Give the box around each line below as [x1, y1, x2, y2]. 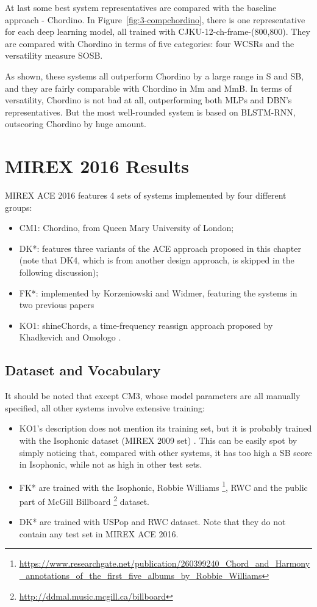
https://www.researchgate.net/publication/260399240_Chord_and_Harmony [19, 557, 310, 570]
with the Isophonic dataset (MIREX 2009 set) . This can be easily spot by [19, 433, 297, 446]
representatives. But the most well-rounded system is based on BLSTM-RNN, [5, 105, 296, 118]
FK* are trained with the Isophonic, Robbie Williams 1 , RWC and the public [19, 479, 308, 493]
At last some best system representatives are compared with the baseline [5, 1, 277, 13]
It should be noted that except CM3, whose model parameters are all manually [5, 389, 301, 402]
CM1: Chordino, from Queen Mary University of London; [19, 221, 234, 234]
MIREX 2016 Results [5, 153, 189, 178]
